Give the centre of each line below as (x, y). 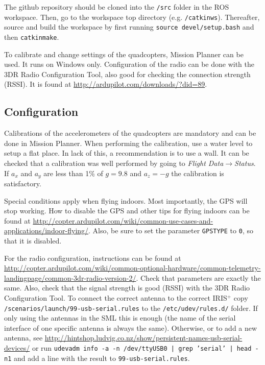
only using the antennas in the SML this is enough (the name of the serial (120, 318)
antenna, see (23, 338)
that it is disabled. (33, 241)
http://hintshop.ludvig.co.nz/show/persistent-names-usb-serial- (143, 338)
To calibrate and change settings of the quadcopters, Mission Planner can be (124, 54)
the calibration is (198, 173)
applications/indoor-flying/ (46, 230)
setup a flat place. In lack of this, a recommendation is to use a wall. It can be (127, 153)
